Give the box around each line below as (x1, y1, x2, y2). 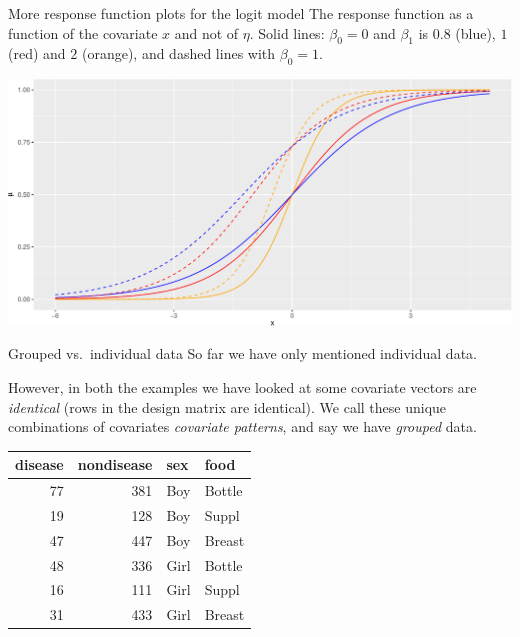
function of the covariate (8, 22, 158, 43)
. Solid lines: (249, 22, 325, 43)
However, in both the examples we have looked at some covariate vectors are (8, 376, 477, 397)
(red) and (8, 43, 66, 64)
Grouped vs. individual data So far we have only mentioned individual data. (8, 343, 477, 364)
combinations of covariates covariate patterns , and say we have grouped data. (8, 416, 477, 437)
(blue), (455, 22, 496, 43)
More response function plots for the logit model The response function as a (8, 3, 474, 23)
